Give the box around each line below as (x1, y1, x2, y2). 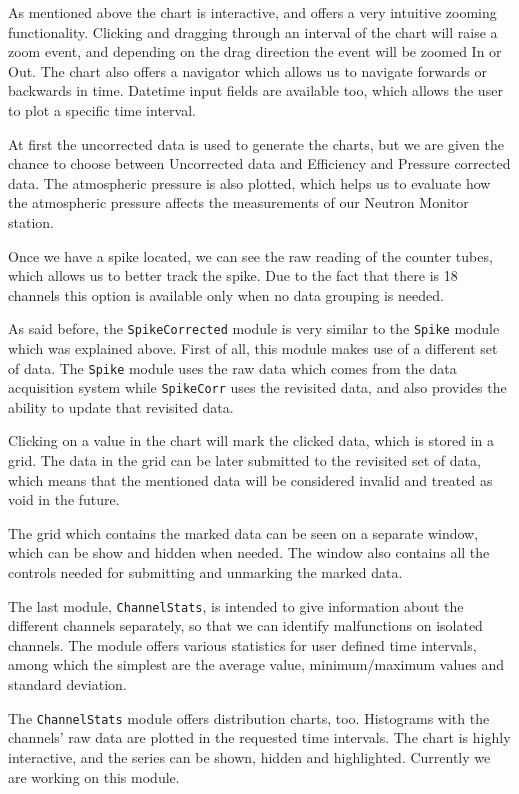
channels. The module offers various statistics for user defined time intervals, (8, 634, 477, 655)
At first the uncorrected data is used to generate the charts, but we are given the (8, 133, 504, 154)
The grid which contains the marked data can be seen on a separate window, (8, 522, 479, 543)
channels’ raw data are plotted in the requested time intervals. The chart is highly (8, 727, 511, 748)
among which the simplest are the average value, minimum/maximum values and (8, 654, 505, 675)
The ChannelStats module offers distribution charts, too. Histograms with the (8, 707, 490, 728)
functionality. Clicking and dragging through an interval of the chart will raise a (8, 21, 498, 42)
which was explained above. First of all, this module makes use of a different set (8, 337, 498, 358)
